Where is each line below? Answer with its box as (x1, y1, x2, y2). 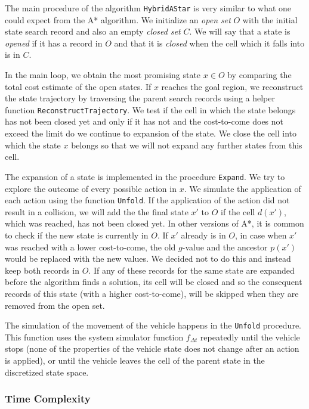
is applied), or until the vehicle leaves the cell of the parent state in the (5, 354, 265, 366)
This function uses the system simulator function (5, 330, 184, 343)
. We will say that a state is (189, 25, 291, 38)
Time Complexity (5, 391, 91, 406)
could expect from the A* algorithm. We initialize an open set (5, 13, 231, 26)
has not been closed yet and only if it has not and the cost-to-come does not (5, 115, 284, 128)
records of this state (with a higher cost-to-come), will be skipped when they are (5, 287, 299, 299)
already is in (181, 228, 226, 241)
